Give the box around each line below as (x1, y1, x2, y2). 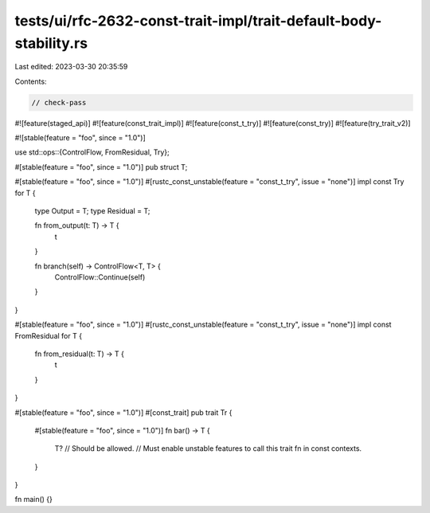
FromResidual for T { (14, 331, 83, 340)
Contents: (14, 76, 47, 86)
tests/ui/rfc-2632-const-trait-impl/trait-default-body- (14, 12, 382, 29)
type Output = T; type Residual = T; (34, 206, 150, 216)
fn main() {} (14, 495, 53, 504)
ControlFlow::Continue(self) (54, 272, 146, 282)
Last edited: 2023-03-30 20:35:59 (14, 62, 128, 72)
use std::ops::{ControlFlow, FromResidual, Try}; (14, 147, 170, 157)
